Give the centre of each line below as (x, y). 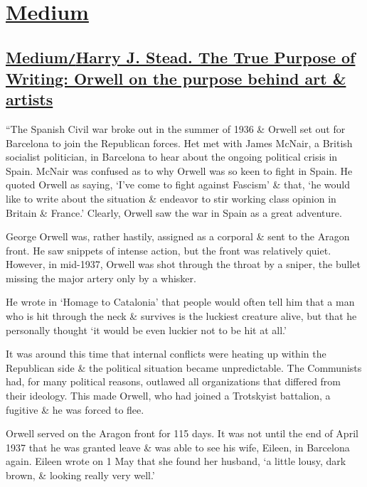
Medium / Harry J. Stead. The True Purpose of (181, 57)
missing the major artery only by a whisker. (101, 278)
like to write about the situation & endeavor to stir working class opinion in (171, 198)
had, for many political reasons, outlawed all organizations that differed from (174, 381)
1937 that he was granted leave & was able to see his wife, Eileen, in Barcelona (178, 447)
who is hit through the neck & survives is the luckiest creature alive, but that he (181, 316)
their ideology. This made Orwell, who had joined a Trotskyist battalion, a (168, 396)
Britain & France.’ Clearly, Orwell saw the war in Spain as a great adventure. (174, 212)
